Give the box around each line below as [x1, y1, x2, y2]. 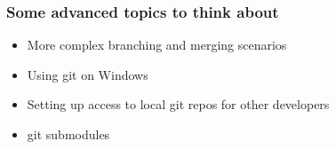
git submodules [27, 125, 110, 143]
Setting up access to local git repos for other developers [27, 95, 330, 114]
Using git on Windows [27, 65, 148, 83]
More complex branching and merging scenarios [27, 35, 287, 54]
